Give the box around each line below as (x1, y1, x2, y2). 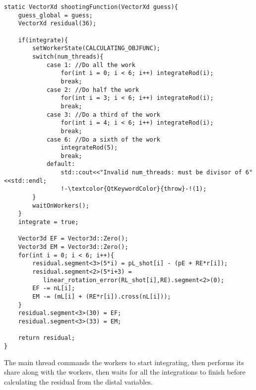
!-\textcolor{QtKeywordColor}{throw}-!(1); (61, 185, 207, 193)
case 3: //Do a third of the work (46, 111, 160, 118)
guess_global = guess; (18, 11, 93, 19)
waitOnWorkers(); (32, 202, 89, 209)
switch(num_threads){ (32, 53, 104, 60)
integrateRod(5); (61, 144, 118, 152)
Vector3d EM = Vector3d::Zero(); (18, 243, 128, 251)
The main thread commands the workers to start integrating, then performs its (4, 357, 244, 367)
